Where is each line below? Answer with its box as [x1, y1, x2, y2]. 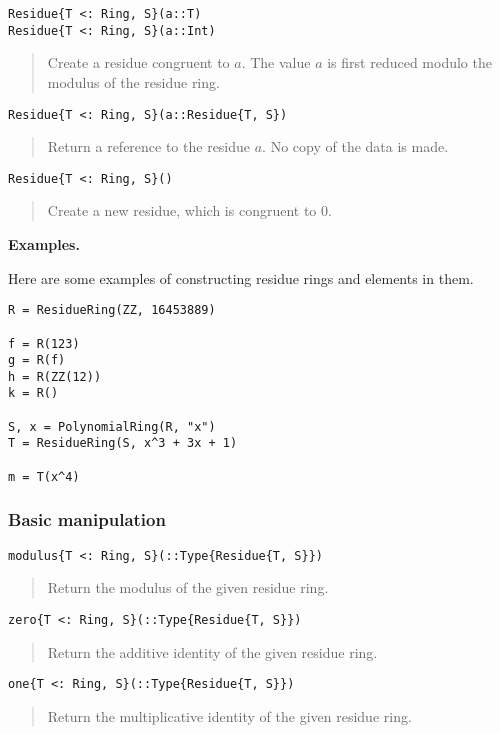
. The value [241, 52, 311, 73]
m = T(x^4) [8, 469, 80, 484]
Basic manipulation [8, 507, 166, 532]
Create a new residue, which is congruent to [47, 200, 317, 221]
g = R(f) [8, 353, 66, 368]
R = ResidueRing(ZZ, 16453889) [8, 303, 216, 318]
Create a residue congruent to [47, 52, 230, 73]
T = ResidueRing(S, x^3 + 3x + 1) [8, 436, 238, 451]
